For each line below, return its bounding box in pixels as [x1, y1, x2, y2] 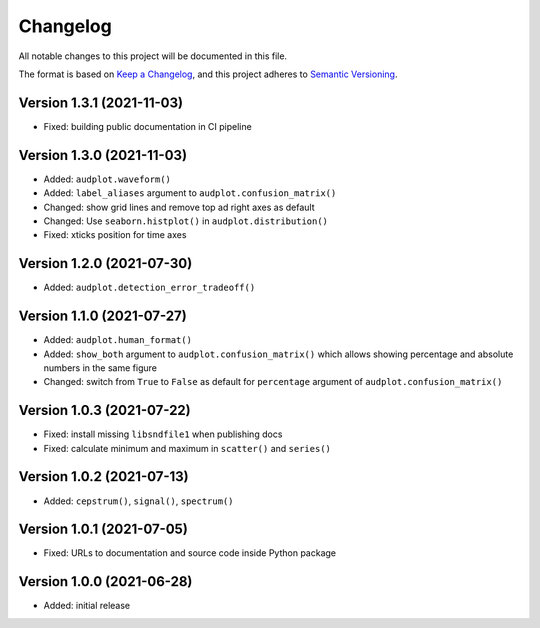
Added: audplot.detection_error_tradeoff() [43, 281, 256, 294]
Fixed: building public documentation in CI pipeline [43, 120, 252, 132]
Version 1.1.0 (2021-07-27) [18, 308, 187, 325]
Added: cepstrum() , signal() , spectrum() [43, 495, 234, 507]
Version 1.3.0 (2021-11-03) [18, 146, 188, 164]
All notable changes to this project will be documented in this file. [18, 50, 288, 62]
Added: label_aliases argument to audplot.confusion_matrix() [43, 187, 337, 199]
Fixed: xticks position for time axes [43, 229, 187, 241]
